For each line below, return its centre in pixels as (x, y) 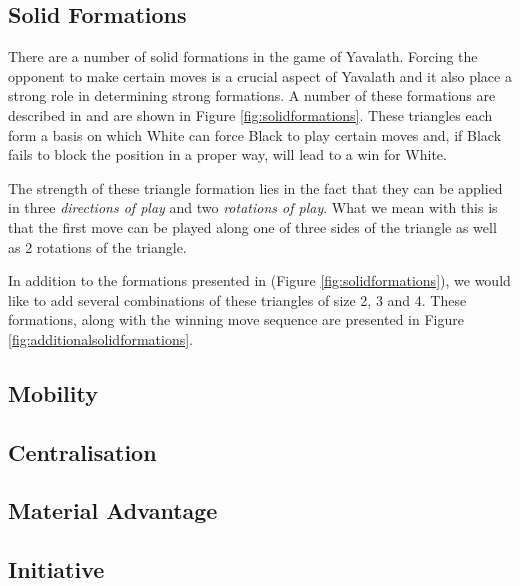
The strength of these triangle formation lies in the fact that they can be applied (255, 187)
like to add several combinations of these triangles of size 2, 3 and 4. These (237, 299)
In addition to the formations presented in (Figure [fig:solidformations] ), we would (259, 280)
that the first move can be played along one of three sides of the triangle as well (252, 226)
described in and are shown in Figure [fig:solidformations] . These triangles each (250, 114)
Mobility (53, 392)
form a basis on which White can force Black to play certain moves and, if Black (255, 134)
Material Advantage (113, 510)
